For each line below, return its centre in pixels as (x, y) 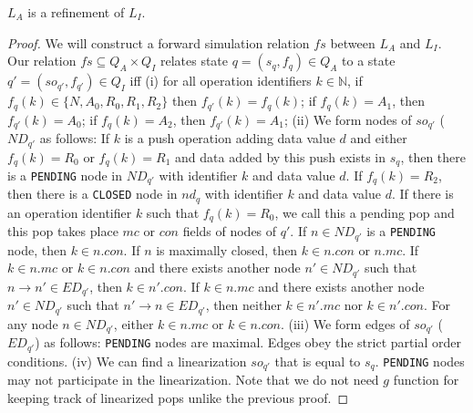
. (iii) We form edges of (345, 323)
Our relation (42, 61)
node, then (37, 249)
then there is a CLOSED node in (93, 194)
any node (33, 323)
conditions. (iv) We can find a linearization (127, 361)
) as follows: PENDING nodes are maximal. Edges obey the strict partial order (248, 342)
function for (426, 380)
